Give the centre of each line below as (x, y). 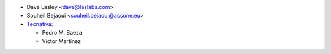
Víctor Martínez (62, 41)
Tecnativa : (40, 24)
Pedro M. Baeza (62, 33)
